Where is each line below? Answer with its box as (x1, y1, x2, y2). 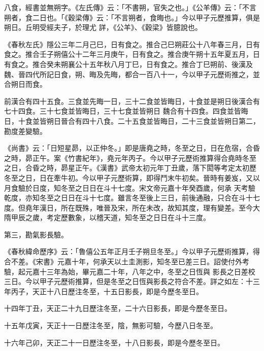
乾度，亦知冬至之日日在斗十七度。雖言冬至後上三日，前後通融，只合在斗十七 (4, 192, 260, 203)
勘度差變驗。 (4, 125, 47, 136)
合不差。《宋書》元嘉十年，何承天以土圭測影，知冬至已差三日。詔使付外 (4, 256, 242, 267)
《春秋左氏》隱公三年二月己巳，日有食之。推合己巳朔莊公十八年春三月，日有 (4, 39, 260, 49)
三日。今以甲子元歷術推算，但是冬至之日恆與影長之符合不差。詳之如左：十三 (4, 276, 260, 287)
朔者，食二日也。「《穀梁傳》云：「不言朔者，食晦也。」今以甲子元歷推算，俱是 (4, 12, 260, 22)
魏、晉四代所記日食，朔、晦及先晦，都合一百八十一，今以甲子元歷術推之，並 (4, 68, 260, 79)
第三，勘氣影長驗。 (4, 229, 68, 239)
